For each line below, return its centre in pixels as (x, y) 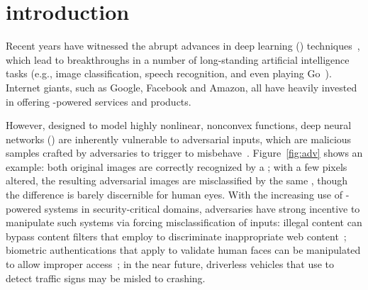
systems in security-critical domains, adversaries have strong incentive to (202, 208)
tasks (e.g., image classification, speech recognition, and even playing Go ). (169, 73)
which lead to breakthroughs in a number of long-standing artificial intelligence (178, 59)
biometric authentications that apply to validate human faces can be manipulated (183, 250)
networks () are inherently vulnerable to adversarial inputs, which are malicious (179, 139)
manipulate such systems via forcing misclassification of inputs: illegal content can (184, 222)
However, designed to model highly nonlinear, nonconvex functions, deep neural (179, 125)
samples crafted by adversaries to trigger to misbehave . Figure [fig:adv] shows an (184, 153)
